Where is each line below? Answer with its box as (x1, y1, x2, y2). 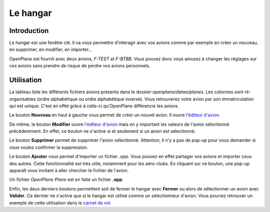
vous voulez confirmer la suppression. (9, 144, 88, 150)
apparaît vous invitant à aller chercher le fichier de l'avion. (9, 168, 129, 174)
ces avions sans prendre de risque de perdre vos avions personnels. (9, 63, 150, 69)
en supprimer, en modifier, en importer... (9, 46, 92, 52)
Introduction (9, 26, 49, 35)
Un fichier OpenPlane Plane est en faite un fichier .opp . (9, 177, 123, 183)
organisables (9, 96, 36, 102)
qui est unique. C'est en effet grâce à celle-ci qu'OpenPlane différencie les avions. (9, 103, 179, 109)
